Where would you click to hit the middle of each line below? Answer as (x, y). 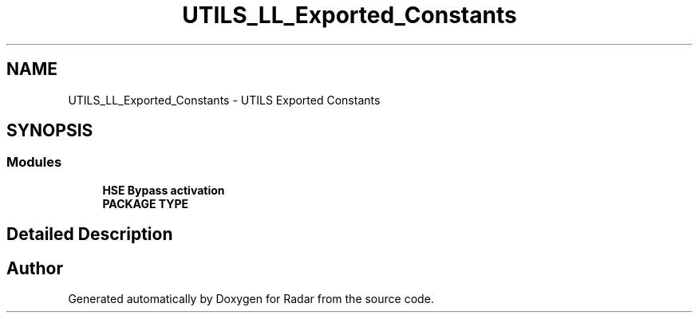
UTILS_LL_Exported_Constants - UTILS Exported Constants (224, 100)
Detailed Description (90, 234)
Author (35, 268)
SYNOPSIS (50, 131)
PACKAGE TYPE (146, 203)
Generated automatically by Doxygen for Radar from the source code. (251, 299)
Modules (34, 162)
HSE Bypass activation (164, 190)
